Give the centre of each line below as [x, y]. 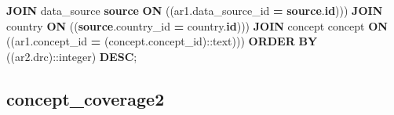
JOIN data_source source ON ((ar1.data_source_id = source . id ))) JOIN [195, 10]
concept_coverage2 [86, 98]
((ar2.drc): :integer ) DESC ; [72, 56]
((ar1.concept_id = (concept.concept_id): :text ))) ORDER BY [162, 41]
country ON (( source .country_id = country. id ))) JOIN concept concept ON [197, 25]
